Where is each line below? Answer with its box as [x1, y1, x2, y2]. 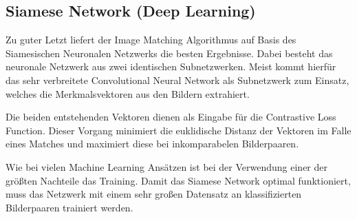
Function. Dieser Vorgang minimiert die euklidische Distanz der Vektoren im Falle [6, 123, 351, 137]
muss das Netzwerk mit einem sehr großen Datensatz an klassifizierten [6, 187, 302, 201]
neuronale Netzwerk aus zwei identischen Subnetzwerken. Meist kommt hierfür [6, 59, 336, 74]
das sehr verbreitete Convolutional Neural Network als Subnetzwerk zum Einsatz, [6, 72, 349, 87]
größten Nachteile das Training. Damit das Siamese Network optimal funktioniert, [6, 173, 351, 187]
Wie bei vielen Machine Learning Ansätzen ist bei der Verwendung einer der [6, 159, 327, 174]
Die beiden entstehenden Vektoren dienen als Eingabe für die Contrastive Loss [6, 109, 336, 124]
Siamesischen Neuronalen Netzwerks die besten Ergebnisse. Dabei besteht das [6, 45, 333, 60]
